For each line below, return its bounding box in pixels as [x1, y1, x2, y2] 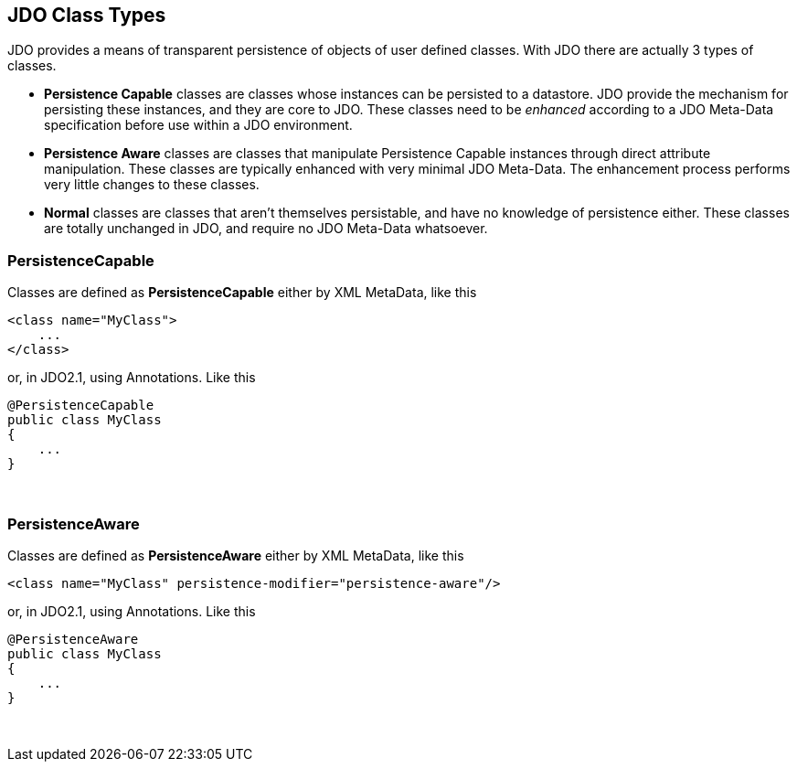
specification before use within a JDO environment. [44, 117, 353, 134]
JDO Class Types [7, 4, 166, 27]
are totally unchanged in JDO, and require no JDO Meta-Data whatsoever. [44, 220, 488, 237]
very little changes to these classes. [44, 176, 260, 193]
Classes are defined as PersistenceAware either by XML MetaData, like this [7, 547, 464, 563]
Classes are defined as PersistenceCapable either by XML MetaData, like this [7, 284, 477, 301]
